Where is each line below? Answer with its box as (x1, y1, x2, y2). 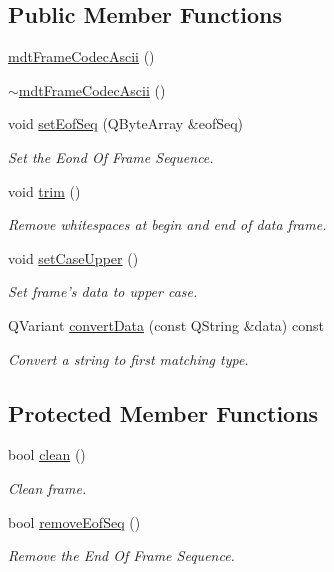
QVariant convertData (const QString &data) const (8, 314, 324, 335)
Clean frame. (8, 477, 87, 498)
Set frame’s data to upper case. (8, 281, 198, 302)
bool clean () (8, 444, 86, 465)
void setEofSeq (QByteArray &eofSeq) (8, 113, 244, 134)
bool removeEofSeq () (8, 511, 141, 532)
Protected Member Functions (8, 397, 319, 428)
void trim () (8, 180, 81, 201)
